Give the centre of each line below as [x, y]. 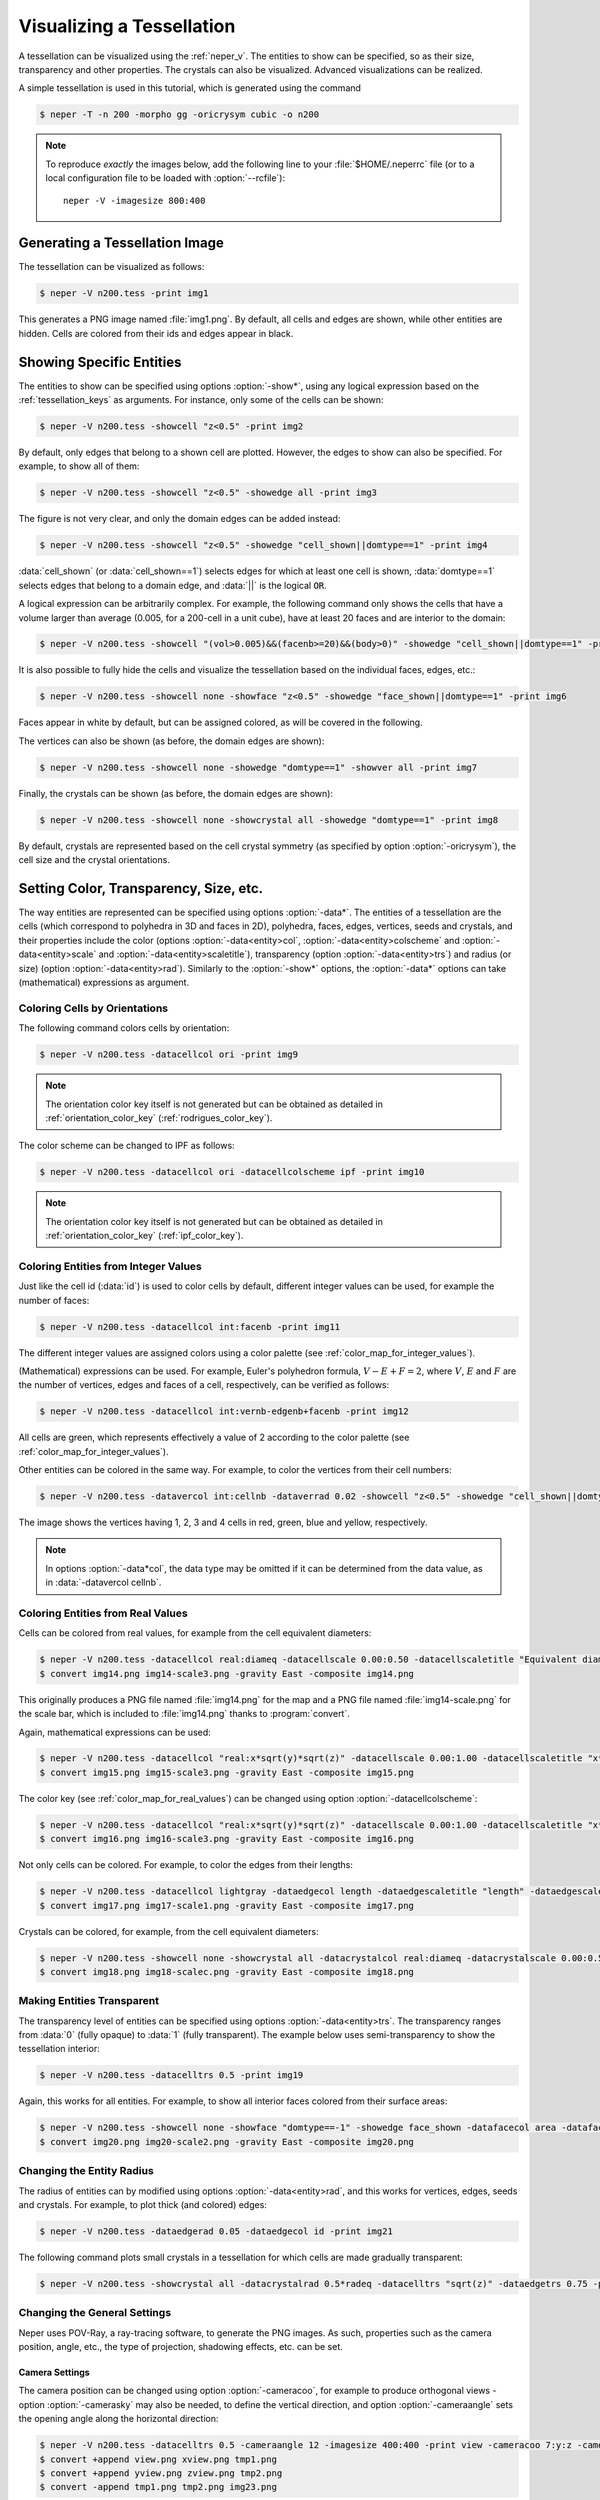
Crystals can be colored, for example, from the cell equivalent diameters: [168, 1931]
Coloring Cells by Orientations [93, 1008]
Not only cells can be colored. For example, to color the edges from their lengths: [186, 1865]
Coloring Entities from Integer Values [110, 1266]
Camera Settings [54, 2372]
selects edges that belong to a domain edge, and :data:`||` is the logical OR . [172, 585]
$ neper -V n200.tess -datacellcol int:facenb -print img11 [190, 1326]
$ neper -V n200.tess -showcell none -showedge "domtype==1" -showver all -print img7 [258, 767]
